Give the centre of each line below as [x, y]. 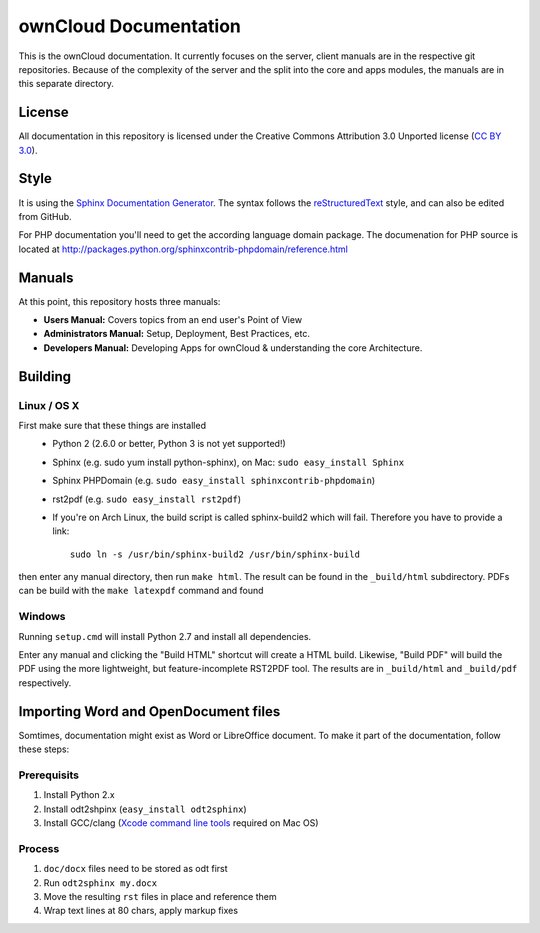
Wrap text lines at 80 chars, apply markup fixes [141, 911]
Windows [42, 617]
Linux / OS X [49, 405]
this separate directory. [66, 84]
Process [39, 848]
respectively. [45, 682]
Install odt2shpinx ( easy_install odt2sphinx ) [145, 809]
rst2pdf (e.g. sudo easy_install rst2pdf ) [147, 499]
